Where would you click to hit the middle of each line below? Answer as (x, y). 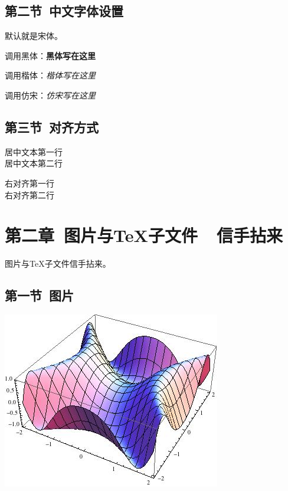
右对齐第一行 (30, 183)
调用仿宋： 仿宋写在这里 (50, 95)
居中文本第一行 (34, 151)
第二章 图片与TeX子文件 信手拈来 (144, 235)
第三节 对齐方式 (52, 127)
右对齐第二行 (30, 194)
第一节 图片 (40, 295)
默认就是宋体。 (34, 36)
